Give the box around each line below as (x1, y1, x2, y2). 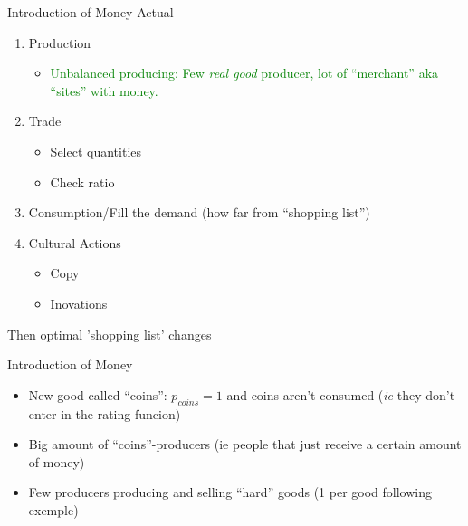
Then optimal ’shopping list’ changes (7, 324, 212, 343)
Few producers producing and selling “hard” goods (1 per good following (28, 483, 432, 502)
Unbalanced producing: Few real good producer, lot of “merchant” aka (50, 63, 439, 82)
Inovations (50, 293, 108, 312)
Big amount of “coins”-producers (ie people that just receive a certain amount (28, 435, 462, 454)
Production (28, 33, 91, 52)
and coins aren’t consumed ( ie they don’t (226, 385, 455, 404)
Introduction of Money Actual (7, 3, 174, 21)
